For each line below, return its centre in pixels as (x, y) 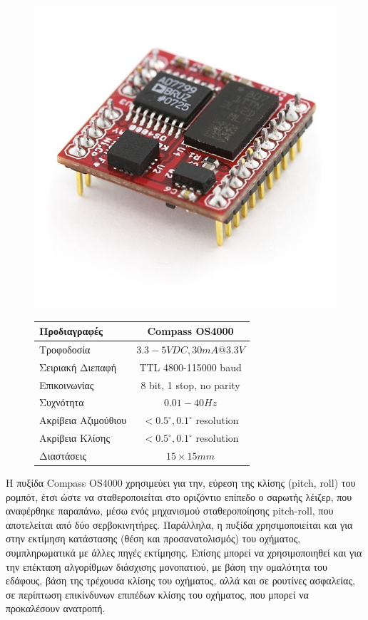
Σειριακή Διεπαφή (78, 367)
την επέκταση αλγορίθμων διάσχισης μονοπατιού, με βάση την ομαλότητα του (167, 566)
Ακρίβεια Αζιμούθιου (83, 420)
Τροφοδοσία (65, 349)
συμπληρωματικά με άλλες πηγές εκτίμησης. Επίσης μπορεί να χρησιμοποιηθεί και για (184, 553)
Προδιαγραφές (71, 331)
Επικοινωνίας (67, 384)
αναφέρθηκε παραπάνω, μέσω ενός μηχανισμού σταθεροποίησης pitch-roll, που (170, 511)
